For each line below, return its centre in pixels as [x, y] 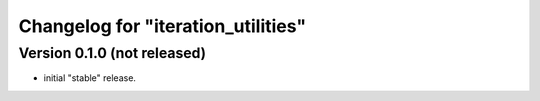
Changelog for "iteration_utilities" [162, 26]
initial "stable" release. [90, 78]
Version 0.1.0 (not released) [112, 53]
